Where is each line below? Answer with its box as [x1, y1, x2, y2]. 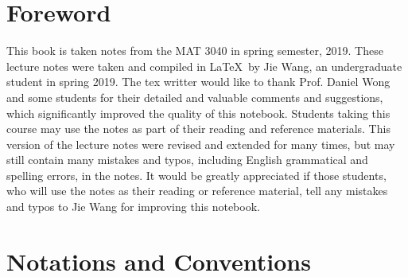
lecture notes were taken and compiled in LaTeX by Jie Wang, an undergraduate [6, 57, 402, 74]
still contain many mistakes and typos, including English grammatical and [6, 151, 368, 168]
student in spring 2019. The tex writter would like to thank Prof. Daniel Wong [6, 73, 391, 90]
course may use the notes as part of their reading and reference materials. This [6, 120, 391, 137]
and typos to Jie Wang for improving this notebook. [6, 198, 260, 215]
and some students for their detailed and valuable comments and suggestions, [6, 88, 383, 105]
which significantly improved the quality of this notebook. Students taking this [6, 104, 391, 121]
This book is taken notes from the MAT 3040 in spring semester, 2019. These [6, 42, 383, 59]
